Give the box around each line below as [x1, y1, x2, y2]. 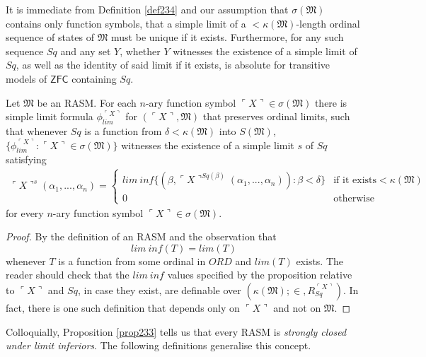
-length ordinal [296, 16, 360, 30]
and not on [273, 300, 321, 315]
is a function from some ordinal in [58, 253, 206, 268]
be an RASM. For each [37, 95, 137, 110]
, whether [120, 43, 161, 58]
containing [71, 71, 117, 86]
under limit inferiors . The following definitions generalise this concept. [6, 338, 311, 353]
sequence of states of [6, 30, 95, 45]
